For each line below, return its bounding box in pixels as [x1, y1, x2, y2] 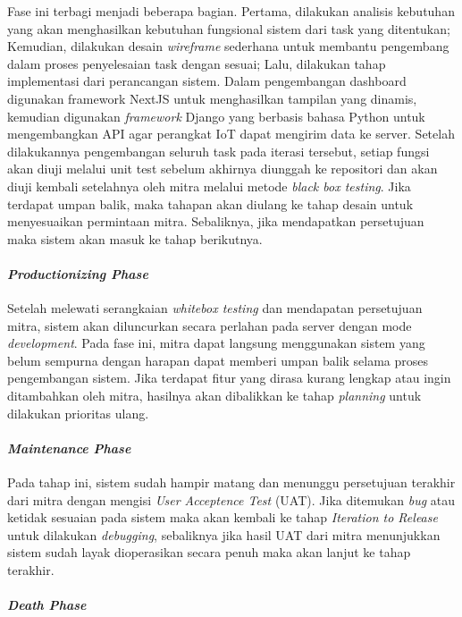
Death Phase [7, 596, 87, 614]
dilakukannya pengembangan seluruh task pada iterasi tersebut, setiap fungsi [7, 141, 430, 160]
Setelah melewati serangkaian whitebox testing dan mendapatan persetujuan [7, 299, 423, 317]
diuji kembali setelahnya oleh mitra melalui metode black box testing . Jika [7, 176, 411, 195]
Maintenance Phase [7, 438, 131, 457]
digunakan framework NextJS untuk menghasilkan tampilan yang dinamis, [7, 89, 417, 107]
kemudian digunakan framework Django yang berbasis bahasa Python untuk [7, 106, 425, 125]
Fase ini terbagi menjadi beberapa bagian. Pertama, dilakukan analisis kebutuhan [7, 2, 455, 20]
